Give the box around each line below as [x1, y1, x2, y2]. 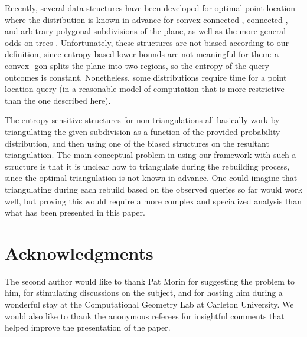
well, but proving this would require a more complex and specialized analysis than [5, 194, 302, 207]
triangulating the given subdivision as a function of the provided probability [5, 125, 280, 137]
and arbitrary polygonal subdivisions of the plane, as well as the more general [5, 25, 286, 37]
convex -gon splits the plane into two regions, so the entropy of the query [5, 59, 270, 71]
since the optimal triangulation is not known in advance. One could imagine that [5, 171, 298, 184]
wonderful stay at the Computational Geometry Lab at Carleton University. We [5, 298, 294, 310]
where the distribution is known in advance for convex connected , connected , [5, 13, 288, 25]
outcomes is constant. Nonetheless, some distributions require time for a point [5, 71, 287, 83]
